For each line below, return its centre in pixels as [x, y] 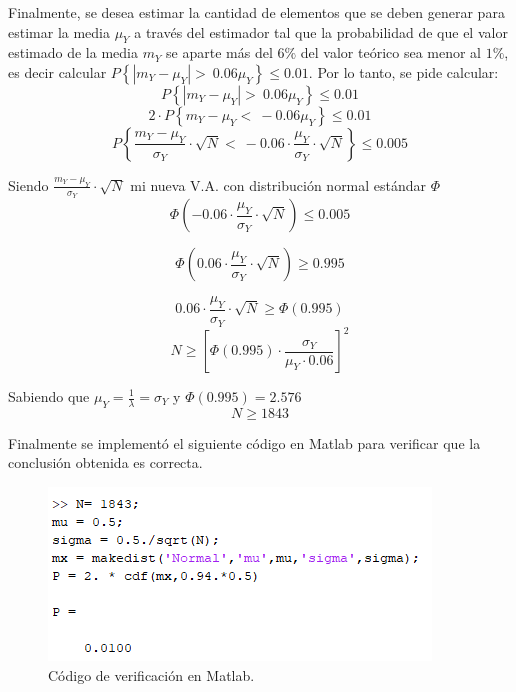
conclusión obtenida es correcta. [105, 462]
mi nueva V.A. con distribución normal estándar [278, 184]
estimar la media [59, 31]
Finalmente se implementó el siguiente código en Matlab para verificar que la [244, 442]
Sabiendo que [49, 396]
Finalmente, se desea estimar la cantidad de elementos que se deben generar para [256, 12]
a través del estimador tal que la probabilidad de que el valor [321, 31]
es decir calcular [57, 71]
